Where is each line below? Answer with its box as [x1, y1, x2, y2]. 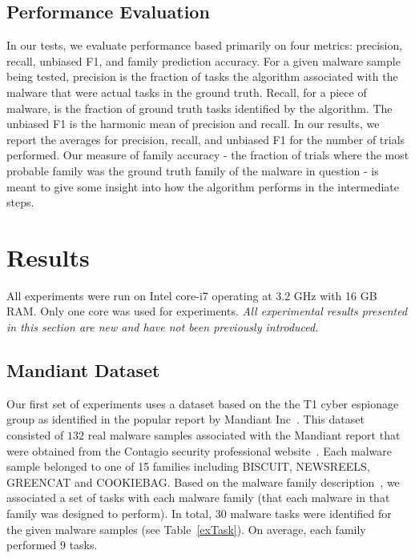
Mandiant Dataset [6, 358, 160, 383]
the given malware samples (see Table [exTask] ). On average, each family [6, 520, 366, 537]
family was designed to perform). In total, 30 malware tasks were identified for [6, 505, 392, 521]
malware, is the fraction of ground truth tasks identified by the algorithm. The [6, 99, 393, 116]
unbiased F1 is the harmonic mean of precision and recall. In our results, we [6, 115, 380, 132]
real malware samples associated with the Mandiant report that [87, 427, 401, 444]
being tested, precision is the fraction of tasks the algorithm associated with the [6, 68, 398, 85]
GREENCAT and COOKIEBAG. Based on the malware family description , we [6, 473, 400, 490]
